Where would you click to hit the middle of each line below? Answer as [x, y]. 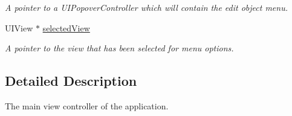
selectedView [66, 27]
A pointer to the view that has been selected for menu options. [119, 48]
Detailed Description [71, 81]
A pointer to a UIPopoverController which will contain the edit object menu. [146, 7]
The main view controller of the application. [87, 105]
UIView [19, 27]
